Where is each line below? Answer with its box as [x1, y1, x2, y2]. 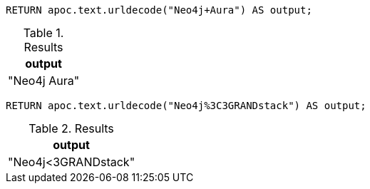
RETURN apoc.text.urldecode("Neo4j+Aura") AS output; [6, 4, 312, 16]
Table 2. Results [29, 121, 114, 136]
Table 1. [23, 26, 64, 40]
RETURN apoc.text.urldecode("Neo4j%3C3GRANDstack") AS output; [6, 100, 366, 111]
